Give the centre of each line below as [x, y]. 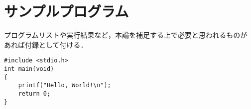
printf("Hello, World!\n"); [64, 85]
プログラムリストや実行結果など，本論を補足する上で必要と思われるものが [126, 35]
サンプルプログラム [66, 11]
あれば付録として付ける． [46, 44]
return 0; [34, 93]
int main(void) [29, 69]
